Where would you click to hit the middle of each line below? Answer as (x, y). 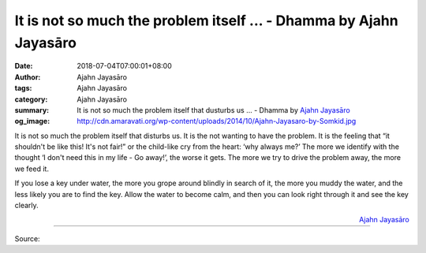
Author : (28, 77)
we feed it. (32, 169)
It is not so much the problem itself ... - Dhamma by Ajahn (206, 20)
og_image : (32, 121)
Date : (24, 66)
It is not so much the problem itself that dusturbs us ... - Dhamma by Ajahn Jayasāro (213, 110)
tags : (23, 88)
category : (31, 99)
